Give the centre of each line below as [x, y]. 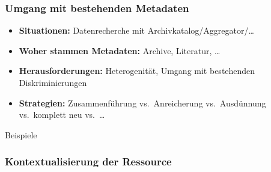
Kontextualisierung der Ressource [88, 161]
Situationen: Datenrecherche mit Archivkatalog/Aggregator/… [136, 30]
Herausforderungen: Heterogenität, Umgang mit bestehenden [137, 71]
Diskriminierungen [53, 82]
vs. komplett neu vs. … [62, 115]
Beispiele [21, 134]
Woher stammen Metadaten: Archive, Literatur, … [120, 50]
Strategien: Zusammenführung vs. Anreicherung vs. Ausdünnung [142, 103]
